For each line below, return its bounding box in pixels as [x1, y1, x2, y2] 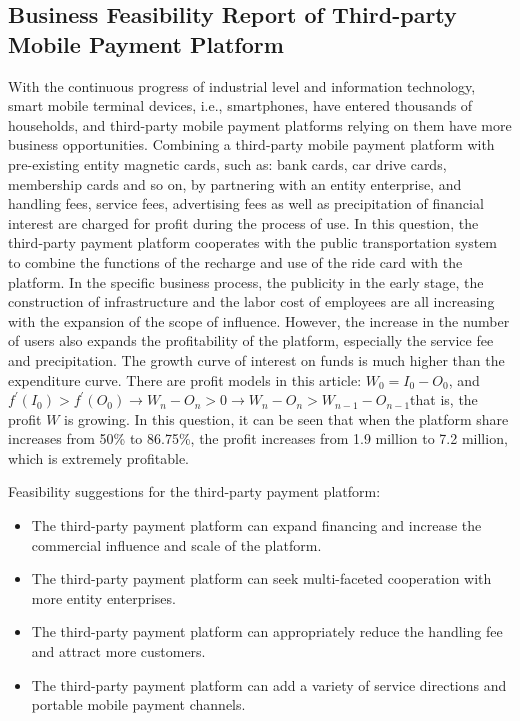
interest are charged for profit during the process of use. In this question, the [8, 212, 479, 233]
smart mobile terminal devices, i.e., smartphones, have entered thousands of [8, 95, 473, 116]
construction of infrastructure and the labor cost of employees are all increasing [8, 291, 495, 312]
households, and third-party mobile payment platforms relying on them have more [8, 114, 512, 135]
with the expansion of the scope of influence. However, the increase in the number [8, 310, 510, 331]
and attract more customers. [31, 641, 206, 662]
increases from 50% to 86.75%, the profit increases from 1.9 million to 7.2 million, [8, 428, 508, 449]
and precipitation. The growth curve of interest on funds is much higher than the [8, 349, 505, 370]
